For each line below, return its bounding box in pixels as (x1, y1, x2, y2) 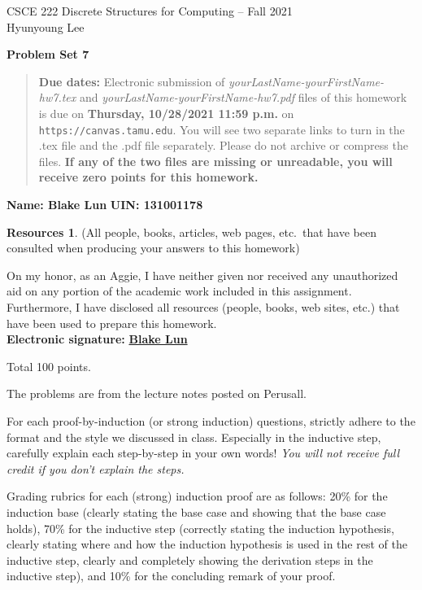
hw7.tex (38, 89, 76, 106)
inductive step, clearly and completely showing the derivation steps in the (7, 551, 373, 568)
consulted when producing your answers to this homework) (7, 239, 300, 256)
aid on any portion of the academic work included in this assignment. (7, 282, 352, 299)
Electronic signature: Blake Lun (7, 330, 188, 347)
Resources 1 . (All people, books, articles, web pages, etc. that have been (7, 223, 377, 240)
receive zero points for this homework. (38, 168, 259, 186)
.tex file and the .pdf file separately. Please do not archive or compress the (38, 137, 408, 154)
